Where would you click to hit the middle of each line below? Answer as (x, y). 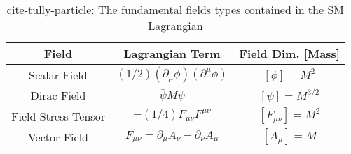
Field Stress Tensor (58, 116)
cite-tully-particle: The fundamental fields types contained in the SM (175, 9)
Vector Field (58, 137)
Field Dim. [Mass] (289, 53)
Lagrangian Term (172, 53)
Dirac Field (58, 95)
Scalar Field (58, 75)
